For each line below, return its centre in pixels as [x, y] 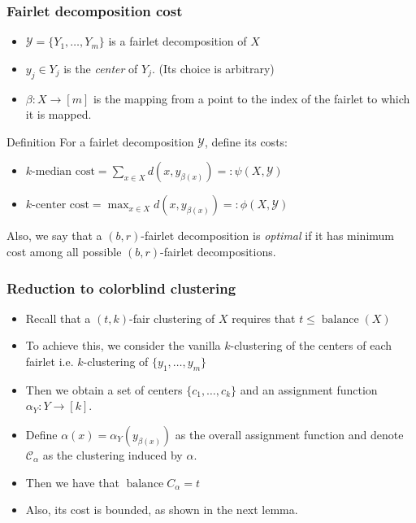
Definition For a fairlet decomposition [100, 141]
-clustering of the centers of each [311, 345]
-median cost [63, 172]
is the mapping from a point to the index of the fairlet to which [251, 98]
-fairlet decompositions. [218, 251]
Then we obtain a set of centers [104, 389]
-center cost [61, 205]
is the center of [101, 68]
